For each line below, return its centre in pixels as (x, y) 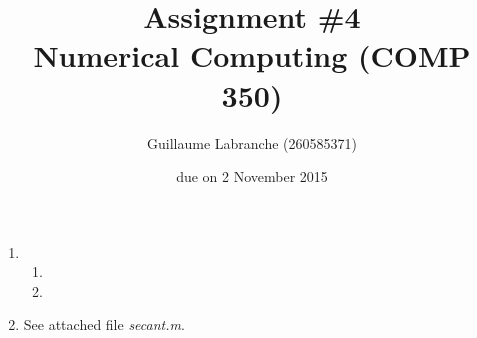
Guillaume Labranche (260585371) (252, 142)
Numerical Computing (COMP (252, 55)
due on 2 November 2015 (252, 176)
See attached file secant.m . (104, 324)
